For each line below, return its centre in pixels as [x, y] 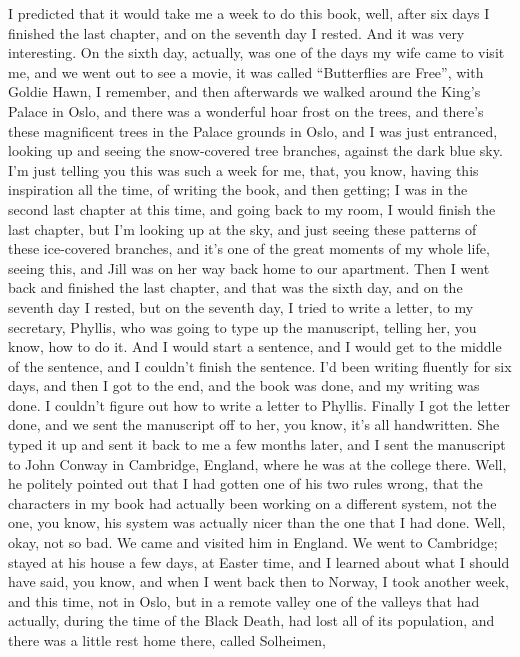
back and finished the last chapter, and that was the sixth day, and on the [235, 287]
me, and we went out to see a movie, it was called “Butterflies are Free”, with [246, 71]
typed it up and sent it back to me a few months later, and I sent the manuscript [257, 444]
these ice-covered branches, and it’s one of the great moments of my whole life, [249, 248]
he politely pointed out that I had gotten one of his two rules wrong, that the [245, 483]
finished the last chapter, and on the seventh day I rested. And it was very [236, 32]
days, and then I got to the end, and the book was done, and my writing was [244, 385]
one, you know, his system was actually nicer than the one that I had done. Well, [257, 522]
